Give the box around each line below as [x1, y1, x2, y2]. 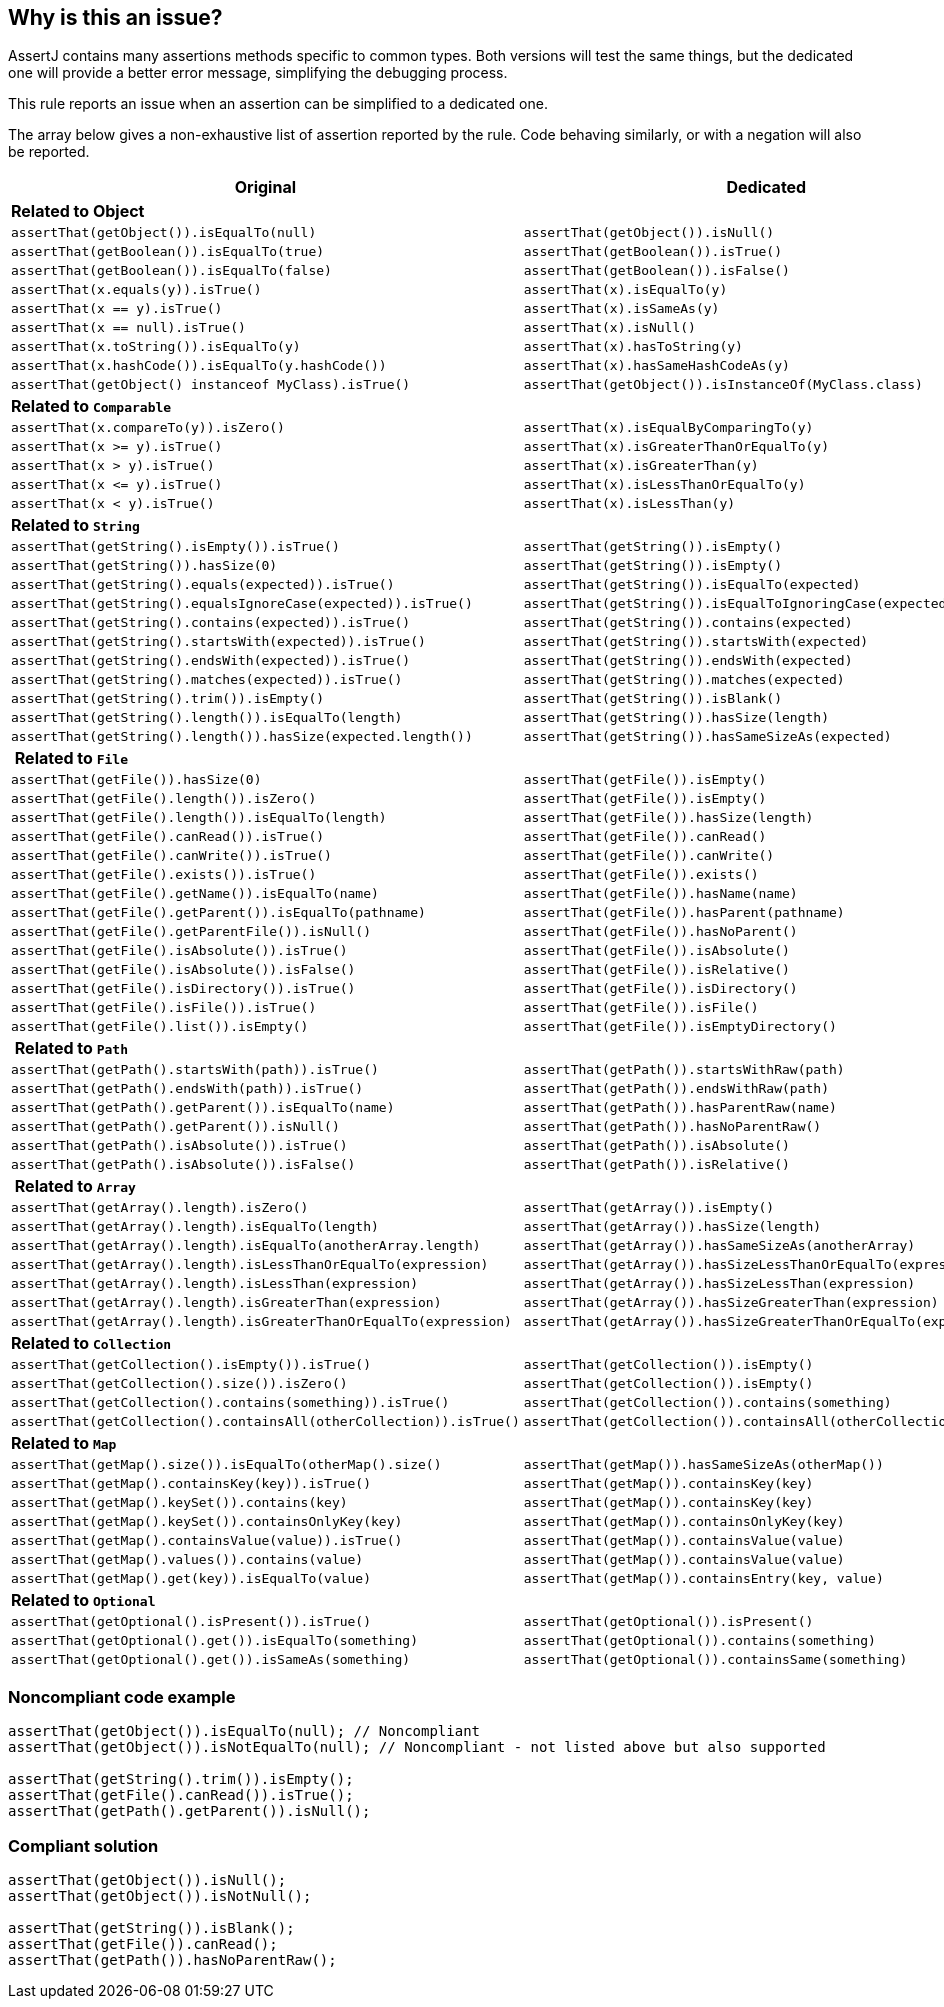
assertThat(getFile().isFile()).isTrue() [11, 1000, 317, 1016]
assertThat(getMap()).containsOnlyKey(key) [523, 1514, 845, 1530]
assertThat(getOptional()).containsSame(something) [523, 1652, 908, 1668]
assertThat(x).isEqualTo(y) [523, 282, 728, 298]
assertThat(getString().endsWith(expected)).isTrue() [11, 653, 411, 669]
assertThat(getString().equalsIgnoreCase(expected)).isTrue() [11, 596, 473, 612]
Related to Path [14, 1038, 128, 1059]
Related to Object [11, 201, 145, 222]
